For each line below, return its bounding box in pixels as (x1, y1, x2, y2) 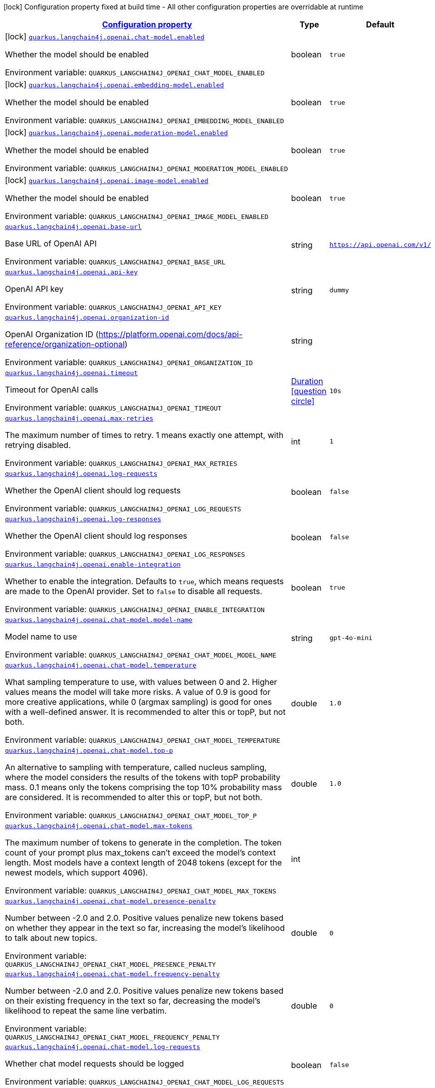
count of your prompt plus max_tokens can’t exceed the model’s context (5, 848, 276, 858)
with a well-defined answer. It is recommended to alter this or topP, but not (5, 707, 286, 717)
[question (291, 386, 327, 396)
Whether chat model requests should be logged (5, 1059, 184, 1069)
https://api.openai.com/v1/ (329, 241, 431, 248)
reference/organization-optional (5, 339, 125, 349)
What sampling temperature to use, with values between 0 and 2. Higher (5, 677, 277, 687)
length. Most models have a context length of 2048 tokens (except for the (5, 858, 282, 868)
